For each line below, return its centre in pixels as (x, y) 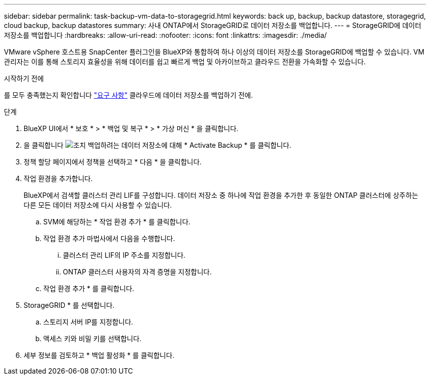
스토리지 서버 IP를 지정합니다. (88, 322)
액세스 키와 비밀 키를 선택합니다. (93, 338)
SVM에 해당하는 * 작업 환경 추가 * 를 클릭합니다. (117, 222)
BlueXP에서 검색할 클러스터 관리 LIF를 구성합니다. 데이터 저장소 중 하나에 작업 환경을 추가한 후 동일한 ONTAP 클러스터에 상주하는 (221, 195)
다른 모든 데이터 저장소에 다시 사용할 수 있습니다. (98, 205)
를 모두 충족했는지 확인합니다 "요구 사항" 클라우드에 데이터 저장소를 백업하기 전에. (129, 95)
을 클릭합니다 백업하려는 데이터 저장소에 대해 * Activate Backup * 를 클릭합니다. (158, 145)
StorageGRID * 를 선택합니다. (69, 305)
